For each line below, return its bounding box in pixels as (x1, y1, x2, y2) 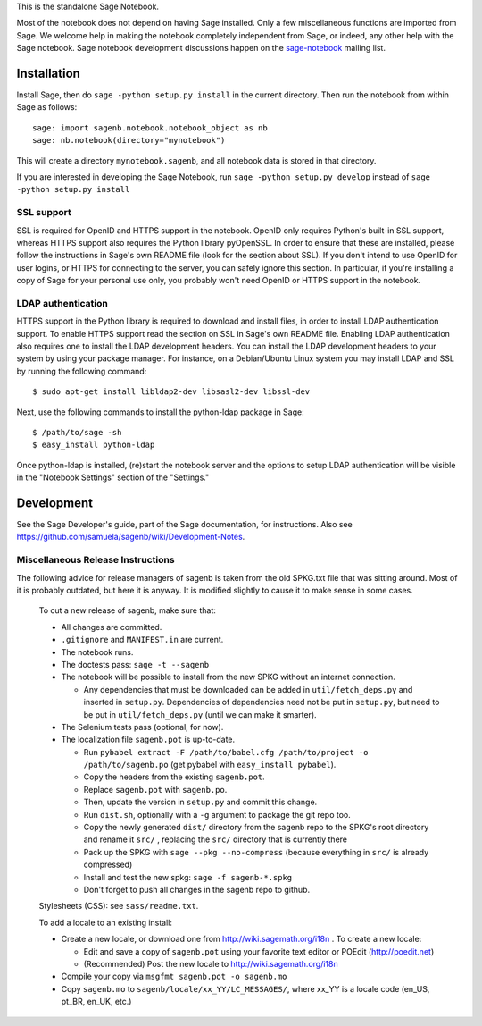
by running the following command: (16, 366, 147, 376)
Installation (16, 65, 80, 80)
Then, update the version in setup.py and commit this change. (83, 796, 318, 808)
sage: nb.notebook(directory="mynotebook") (32, 135, 226, 146)
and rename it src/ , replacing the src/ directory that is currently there (83, 834, 348, 845)
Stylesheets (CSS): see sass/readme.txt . (38, 901, 199, 912)
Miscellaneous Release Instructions (16, 554, 175, 567)
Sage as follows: (16, 102, 78, 113)
